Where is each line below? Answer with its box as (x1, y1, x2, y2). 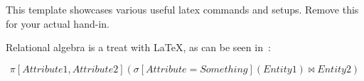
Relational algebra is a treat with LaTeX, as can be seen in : (6, 40, 271, 55)
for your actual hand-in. (6, 16, 109, 31)
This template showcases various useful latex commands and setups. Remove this (6, 2, 359, 16)
